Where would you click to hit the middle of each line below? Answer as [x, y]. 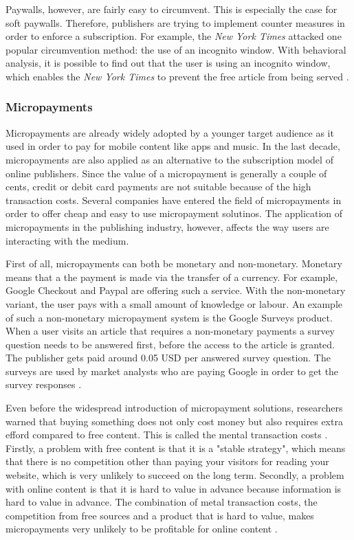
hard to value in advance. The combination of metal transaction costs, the [162, 502]
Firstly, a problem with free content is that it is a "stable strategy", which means [176, 448]
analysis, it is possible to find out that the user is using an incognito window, [168, 63]
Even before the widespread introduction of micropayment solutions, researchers [174, 408]
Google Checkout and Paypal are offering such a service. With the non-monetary [176, 290]
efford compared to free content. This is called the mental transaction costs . [167, 435]
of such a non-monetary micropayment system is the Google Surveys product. [169, 317]
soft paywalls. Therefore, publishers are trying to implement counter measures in [175, 22]
